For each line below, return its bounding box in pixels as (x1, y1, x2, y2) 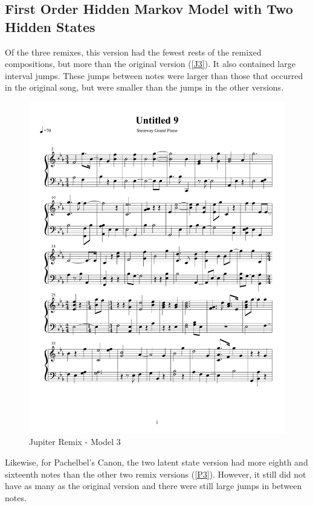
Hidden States (5, 17, 95, 36)
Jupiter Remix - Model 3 (29, 435, 121, 448)
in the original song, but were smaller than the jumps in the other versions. (5, 81, 284, 94)
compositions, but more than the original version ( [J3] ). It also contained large (5, 57, 295, 70)
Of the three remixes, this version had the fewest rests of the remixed (5, 45, 262, 58)
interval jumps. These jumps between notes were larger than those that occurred (5, 69, 303, 82)
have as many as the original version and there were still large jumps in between (5, 479, 302, 492)
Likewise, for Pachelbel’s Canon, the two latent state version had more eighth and (5, 456, 308, 469)
